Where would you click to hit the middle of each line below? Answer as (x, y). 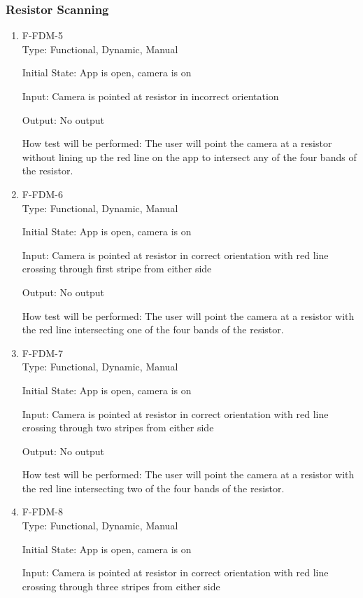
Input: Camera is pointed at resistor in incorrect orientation (150, 96)
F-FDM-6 (42, 194)
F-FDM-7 (42, 353)
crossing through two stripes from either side (118, 427)
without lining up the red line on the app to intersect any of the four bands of (189, 157)
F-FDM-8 (42, 512)
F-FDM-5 (42, 35)
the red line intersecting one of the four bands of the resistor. (153, 329)
